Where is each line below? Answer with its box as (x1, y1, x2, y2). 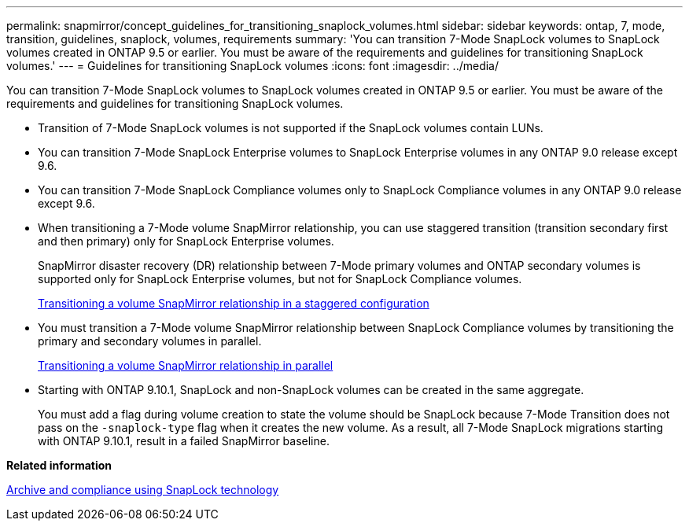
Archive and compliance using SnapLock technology (6, 483, 279, 496)
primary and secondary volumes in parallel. (38, 334, 262, 348)
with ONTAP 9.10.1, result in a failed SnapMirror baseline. (38, 434, 330, 448)
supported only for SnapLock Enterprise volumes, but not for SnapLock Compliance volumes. (38, 272, 522, 286)
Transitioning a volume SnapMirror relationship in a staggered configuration (38, 297, 429, 310)
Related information (6, 459, 112, 472)
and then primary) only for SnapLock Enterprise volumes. (38, 234, 334, 248)
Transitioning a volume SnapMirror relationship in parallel (38, 359, 333, 372)
